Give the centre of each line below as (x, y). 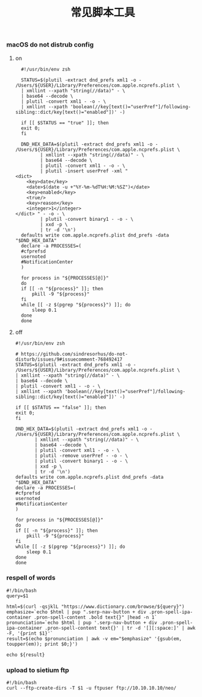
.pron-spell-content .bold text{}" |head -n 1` (95, 617)
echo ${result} (26, 655)
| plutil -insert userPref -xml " (84, 171)
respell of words (31, 578)
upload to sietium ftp (38, 670)
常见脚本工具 (103, 13)
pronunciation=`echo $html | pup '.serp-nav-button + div (82, 622)
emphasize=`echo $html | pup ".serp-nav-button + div (77, 612)
